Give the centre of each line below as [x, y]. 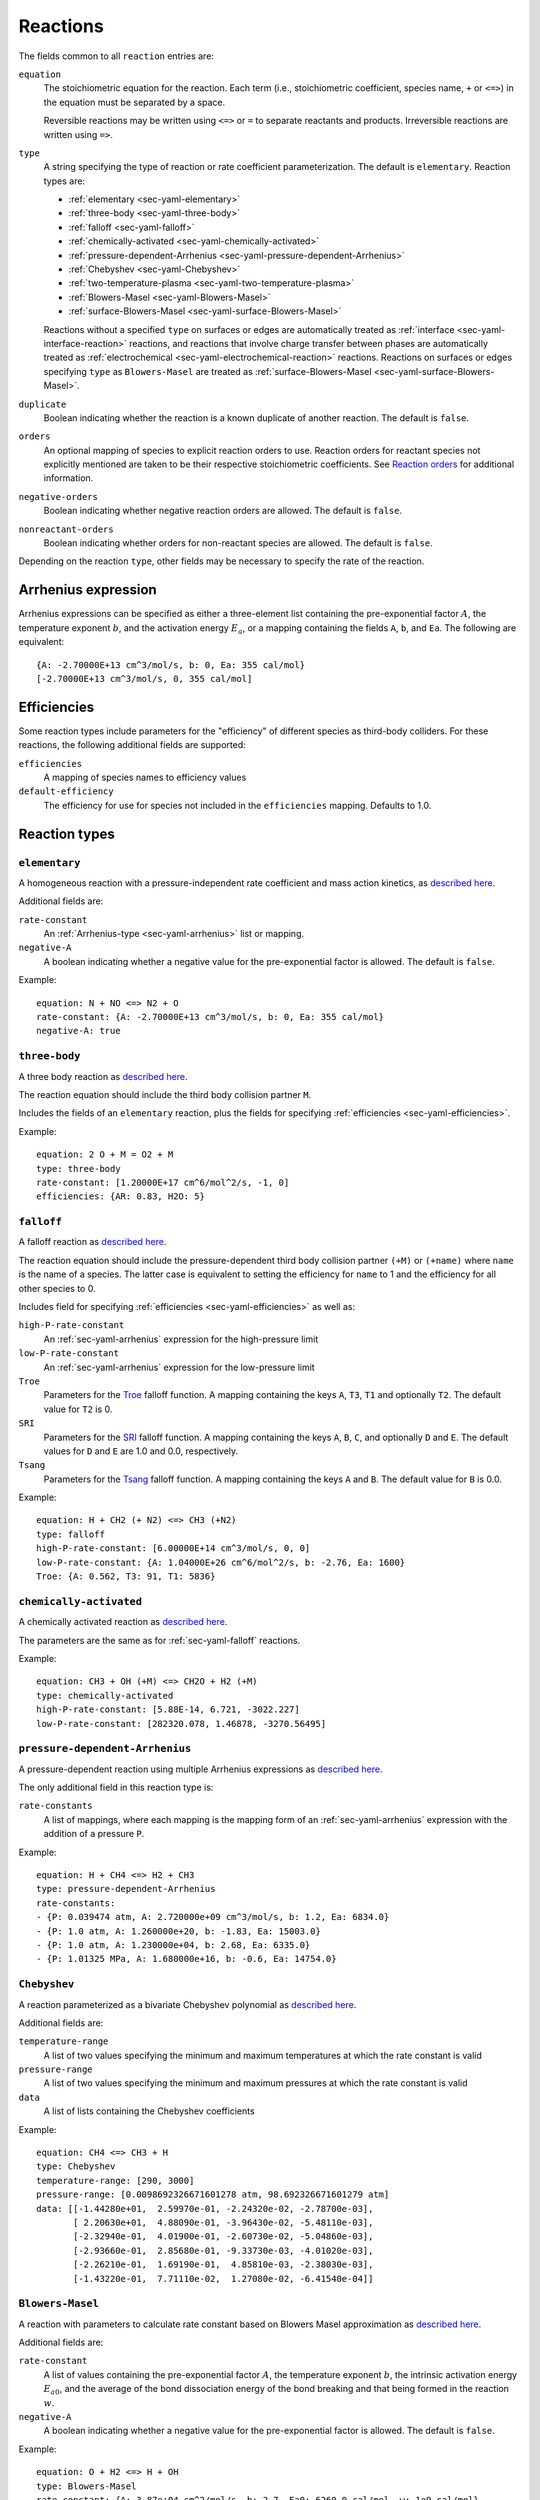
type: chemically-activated [105, 1695]
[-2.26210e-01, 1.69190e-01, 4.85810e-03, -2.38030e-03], [223, 2264]
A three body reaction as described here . [103, 1076]
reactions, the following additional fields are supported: [132, 745]
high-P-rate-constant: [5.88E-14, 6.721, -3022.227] [168, 1709]
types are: [64, 181]
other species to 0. [57, 1288]
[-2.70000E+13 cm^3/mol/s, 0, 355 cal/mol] [144, 678]
